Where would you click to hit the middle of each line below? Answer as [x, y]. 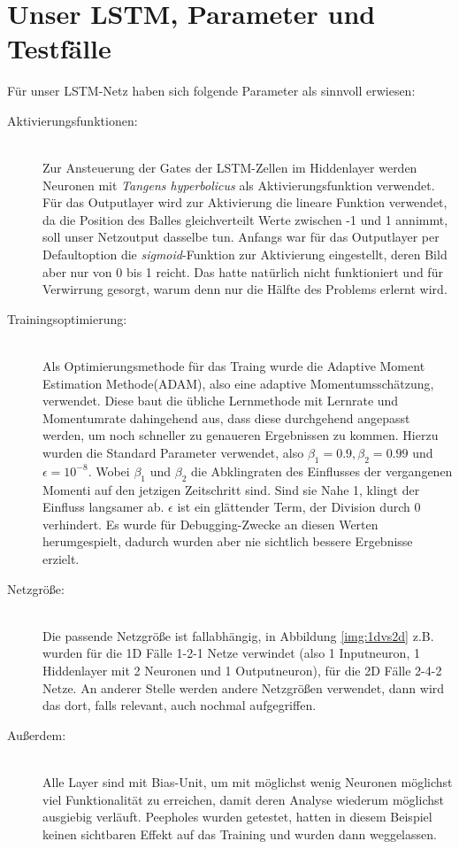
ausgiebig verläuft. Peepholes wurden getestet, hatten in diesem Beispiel [237, 817]
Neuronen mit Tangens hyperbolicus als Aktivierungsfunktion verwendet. [239, 185]
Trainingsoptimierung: [67, 318]
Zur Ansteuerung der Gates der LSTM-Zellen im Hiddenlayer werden [230, 168]
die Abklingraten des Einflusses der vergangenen [321, 471]
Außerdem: [37, 734]
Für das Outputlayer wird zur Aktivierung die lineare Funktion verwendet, [245, 202]
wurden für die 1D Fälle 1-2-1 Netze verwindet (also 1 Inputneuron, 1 [231, 653]
